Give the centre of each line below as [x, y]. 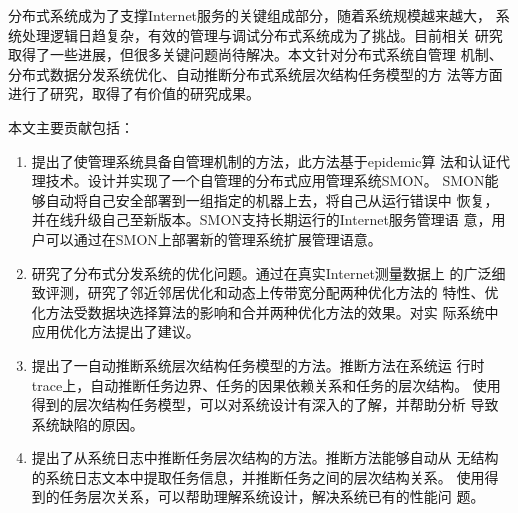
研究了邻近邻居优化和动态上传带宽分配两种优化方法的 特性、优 [293, 292]
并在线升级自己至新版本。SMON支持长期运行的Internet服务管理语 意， [261, 219]
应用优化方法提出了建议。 [115, 331]
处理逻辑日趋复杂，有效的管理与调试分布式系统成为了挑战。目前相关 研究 [262, 34]
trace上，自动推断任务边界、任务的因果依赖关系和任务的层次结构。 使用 [266, 384]
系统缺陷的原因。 [87, 423]
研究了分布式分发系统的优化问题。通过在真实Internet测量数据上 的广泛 [261, 272]
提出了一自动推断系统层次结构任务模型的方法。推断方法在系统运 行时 [258, 364]
